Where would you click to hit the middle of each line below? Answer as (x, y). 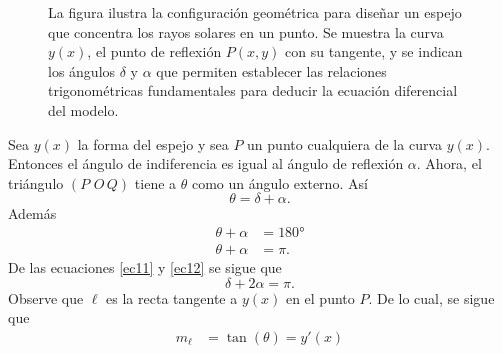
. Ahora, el (449, 163)
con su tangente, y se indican (374, 51)
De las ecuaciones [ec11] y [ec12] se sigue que (145, 267)
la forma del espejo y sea (153, 143)
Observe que (46, 297)
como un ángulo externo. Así (279, 182)
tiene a (155, 182)
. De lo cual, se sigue (431, 297)
